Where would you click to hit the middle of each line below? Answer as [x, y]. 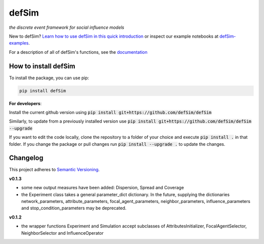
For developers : [25, 103]
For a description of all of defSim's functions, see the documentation [78, 52]
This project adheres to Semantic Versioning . [54, 170]
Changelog [26, 158]
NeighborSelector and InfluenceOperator [62, 233]
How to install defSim [42, 66]
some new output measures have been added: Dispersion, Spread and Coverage [103, 188]
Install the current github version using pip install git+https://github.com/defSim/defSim [110, 112]
